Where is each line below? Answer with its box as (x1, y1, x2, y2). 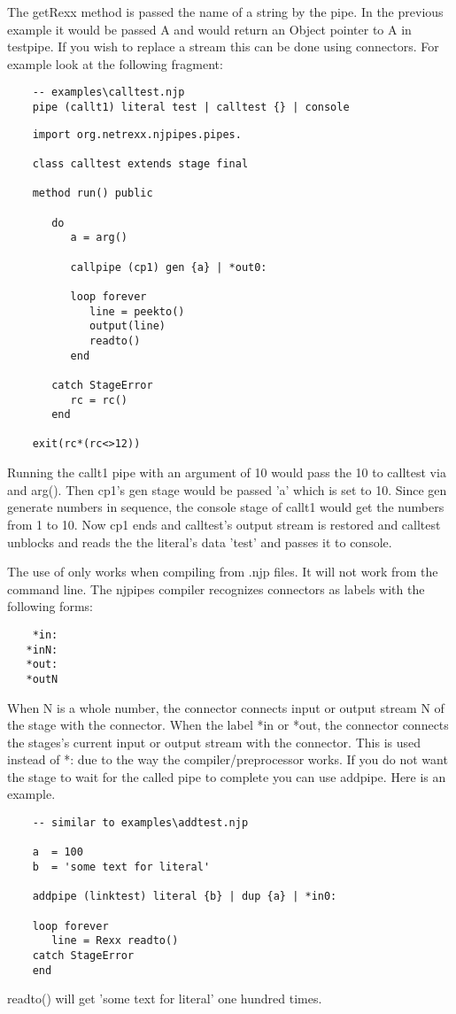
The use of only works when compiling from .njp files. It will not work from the (7, 562, 438, 581)
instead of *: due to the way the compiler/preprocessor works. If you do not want (7, 750, 448, 769)
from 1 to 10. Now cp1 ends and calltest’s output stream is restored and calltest (7, 515, 441, 533)
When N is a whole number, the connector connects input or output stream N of (7, 698, 444, 716)
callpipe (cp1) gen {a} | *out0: (70, 260, 267, 274)
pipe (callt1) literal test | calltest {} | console (32, 101, 350, 114)
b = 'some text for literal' (32, 861, 211, 874)
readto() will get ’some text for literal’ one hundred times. (7, 989, 322, 1008)
